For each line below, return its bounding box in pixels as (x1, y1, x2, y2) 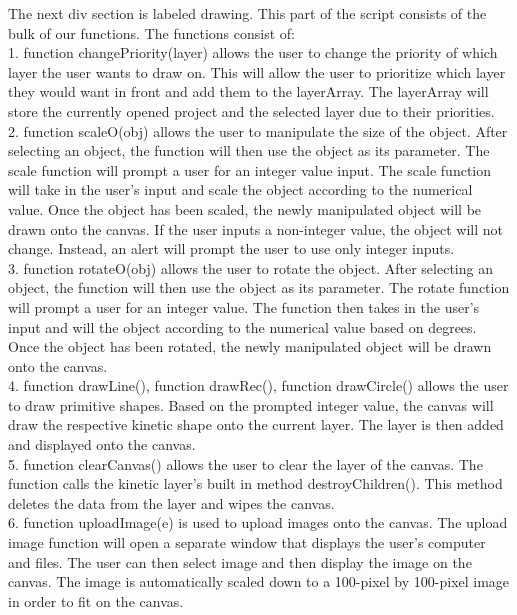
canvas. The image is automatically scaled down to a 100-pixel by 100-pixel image (8, 571, 510, 592)
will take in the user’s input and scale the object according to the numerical (8, 179, 473, 200)
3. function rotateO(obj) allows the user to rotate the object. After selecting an (8, 257, 493, 278)
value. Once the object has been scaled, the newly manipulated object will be (8, 198, 482, 219)
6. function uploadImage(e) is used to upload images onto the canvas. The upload (8, 512, 508, 533)
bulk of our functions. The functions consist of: (8, 22, 295, 43)
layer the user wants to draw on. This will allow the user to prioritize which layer (8, 61, 506, 82)
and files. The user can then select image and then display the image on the (8, 551, 472, 572)
